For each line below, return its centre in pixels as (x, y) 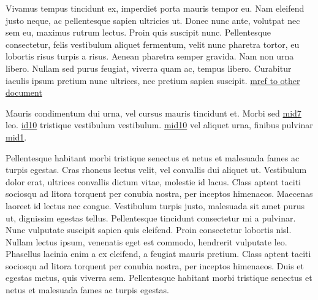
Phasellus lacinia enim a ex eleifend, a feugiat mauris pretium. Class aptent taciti (158, 254)
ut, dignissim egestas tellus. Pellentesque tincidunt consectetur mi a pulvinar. (151, 217)
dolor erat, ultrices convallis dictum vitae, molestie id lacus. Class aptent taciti (153, 181)
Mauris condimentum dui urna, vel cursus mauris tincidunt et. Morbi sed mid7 (153, 113)
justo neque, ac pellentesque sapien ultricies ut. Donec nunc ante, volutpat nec (153, 20)
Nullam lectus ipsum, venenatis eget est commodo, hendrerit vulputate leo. (146, 241)
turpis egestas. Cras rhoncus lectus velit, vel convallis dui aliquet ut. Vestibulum (156, 170)
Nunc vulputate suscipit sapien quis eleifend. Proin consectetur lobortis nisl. (149, 230)
